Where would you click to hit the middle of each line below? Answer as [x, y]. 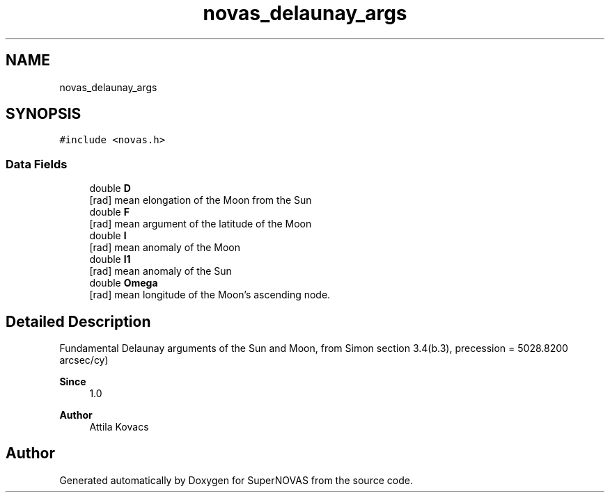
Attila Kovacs [119, 427]
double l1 [110, 259]
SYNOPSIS [44, 114]
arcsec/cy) [84, 360]
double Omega [124, 283]
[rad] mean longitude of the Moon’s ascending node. [210, 295]
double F [109, 212]
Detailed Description [78, 321]
